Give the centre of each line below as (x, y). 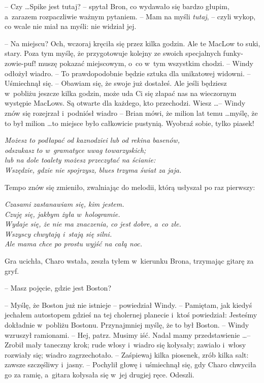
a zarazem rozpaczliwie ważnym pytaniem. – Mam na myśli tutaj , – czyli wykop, (130, 16)
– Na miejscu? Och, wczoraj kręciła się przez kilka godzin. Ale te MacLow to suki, (133, 43)
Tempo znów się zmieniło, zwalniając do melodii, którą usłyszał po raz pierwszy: (130, 187)
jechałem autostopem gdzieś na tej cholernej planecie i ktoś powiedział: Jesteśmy (131, 315)
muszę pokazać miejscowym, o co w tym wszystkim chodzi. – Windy (146, 63)
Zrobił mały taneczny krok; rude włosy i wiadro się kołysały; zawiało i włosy (125, 345)
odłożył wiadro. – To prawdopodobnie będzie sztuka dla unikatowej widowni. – (128, 73)
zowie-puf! (20, 63)
